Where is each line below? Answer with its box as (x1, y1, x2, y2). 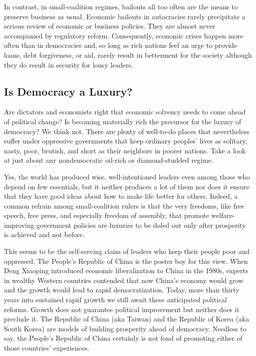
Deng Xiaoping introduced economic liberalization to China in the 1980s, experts (4, 265, 249, 276)
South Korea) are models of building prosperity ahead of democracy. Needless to (4, 323, 247, 333)
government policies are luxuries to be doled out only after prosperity (36, 219, 246, 230)
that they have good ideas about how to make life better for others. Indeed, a (4, 191, 238, 201)
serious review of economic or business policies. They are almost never (4, 21, 216, 31)
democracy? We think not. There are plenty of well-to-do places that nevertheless (4, 126, 250, 136)
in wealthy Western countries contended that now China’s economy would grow (4, 275, 244, 285)
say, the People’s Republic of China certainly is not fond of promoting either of (4, 333, 243, 343)
